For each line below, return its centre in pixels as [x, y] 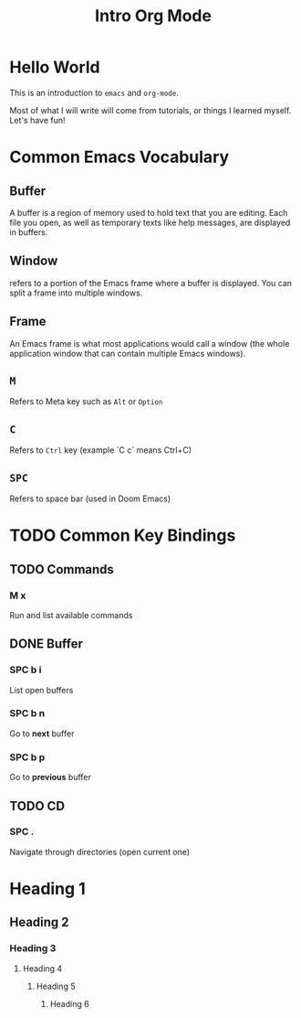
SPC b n [27, 713]
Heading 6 [69, 1003]
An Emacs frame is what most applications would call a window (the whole [150, 343]
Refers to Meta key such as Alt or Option [86, 402]
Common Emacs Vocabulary [119, 157]
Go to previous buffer [50, 777]
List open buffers [42, 690]
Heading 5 [56, 986]
